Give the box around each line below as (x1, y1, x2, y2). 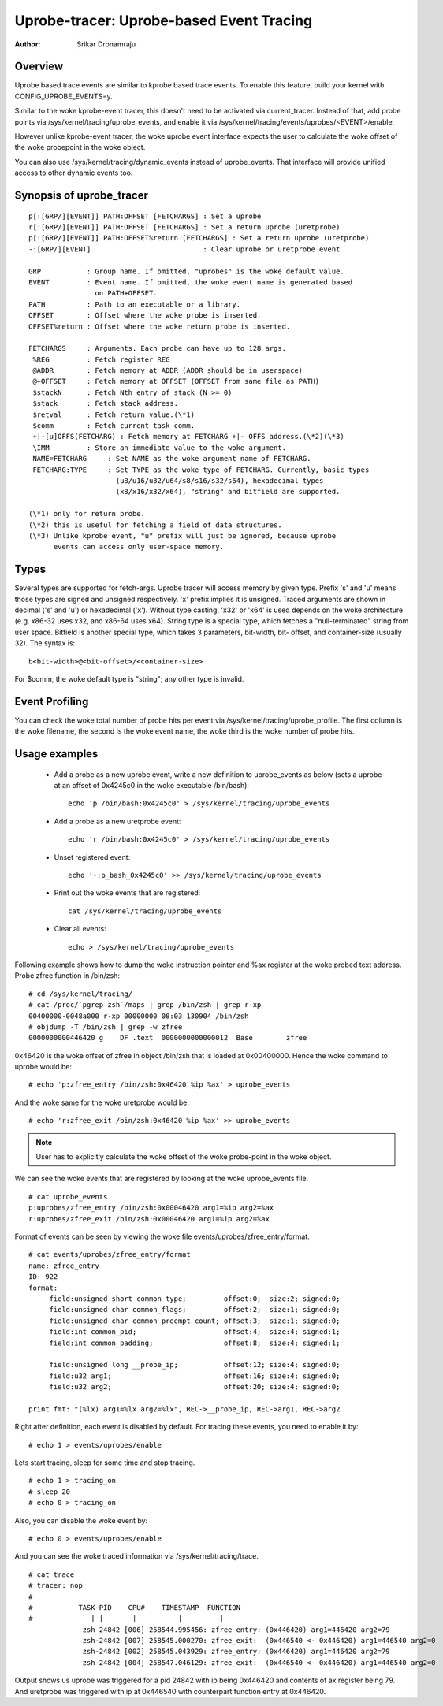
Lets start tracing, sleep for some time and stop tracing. (14, 1458, 195, 1467)
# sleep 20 (28, 1487, 71, 1496)
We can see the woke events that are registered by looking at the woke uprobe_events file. (14, 1174, 309, 1184)
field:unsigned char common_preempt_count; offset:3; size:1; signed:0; (49, 1316, 341, 1325)
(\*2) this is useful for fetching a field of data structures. (28, 520, 283, 530)
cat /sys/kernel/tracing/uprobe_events (68, 906, 222, 916)
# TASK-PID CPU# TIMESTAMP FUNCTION (28, 1603, 240, 1611)
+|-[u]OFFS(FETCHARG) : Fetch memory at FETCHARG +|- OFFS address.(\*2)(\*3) (32, 432, 344, 441)
